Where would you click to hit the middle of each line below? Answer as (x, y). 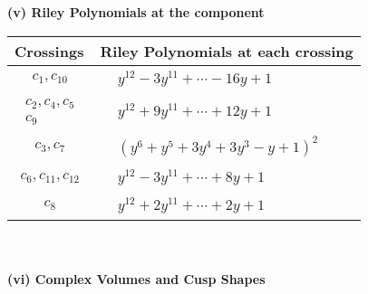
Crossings (49, 51)
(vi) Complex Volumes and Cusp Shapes (136, 279)
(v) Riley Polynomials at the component (136, 12)
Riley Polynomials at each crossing (227, 51)
